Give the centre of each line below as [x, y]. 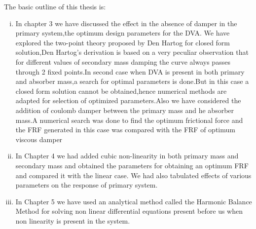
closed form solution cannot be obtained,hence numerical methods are [121, 91]
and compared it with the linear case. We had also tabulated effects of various [133, 175]
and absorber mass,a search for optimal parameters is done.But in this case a [132, 81]
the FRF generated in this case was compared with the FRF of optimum [125, 130]
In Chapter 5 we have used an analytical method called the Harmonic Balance [134, 201]
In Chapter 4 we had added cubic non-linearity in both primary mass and [127, 156]
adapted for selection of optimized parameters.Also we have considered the [128, 100]
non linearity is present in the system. [73, 220]
